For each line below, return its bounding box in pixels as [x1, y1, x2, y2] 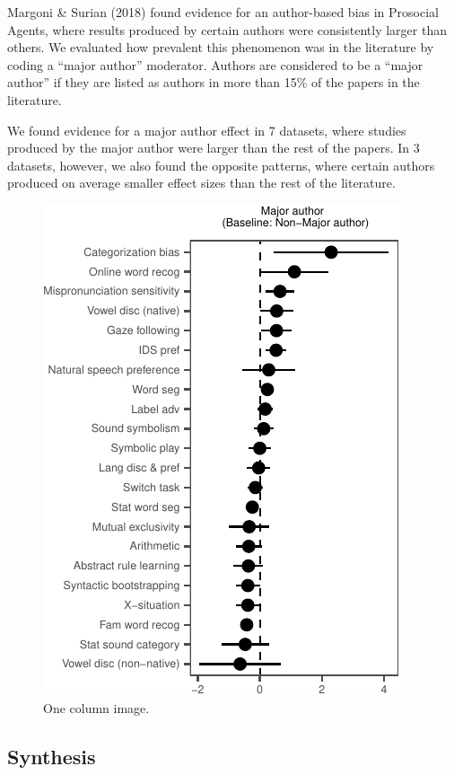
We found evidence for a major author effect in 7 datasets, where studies [7, 120, 406, 139]
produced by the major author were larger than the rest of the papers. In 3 [7, 138, 420, 157]
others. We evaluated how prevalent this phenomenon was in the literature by [7, 38, 434, 57]
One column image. [43, 698, 150, 717]
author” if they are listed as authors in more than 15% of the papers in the [7, 73, 420, 92]
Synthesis [7, 742, 96, 770]
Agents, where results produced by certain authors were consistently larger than [7, 20, 447, 39]
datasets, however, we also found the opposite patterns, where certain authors [7, 155, 435, 174]
